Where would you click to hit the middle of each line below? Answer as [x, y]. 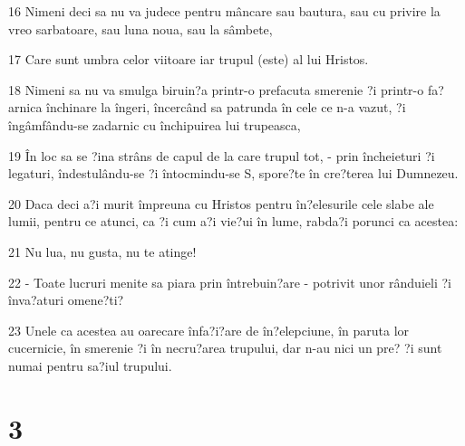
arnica [25, 107]
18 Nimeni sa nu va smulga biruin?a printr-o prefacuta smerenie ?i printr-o [216, 89]
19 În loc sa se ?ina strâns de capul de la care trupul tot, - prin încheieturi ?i [222, 155]
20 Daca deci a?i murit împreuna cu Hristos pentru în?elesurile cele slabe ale [221, 203]
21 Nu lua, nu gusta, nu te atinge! [102, 251]
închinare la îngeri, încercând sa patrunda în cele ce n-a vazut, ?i [226, 107]
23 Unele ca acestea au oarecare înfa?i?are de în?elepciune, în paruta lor [209, 330]
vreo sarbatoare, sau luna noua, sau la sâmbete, [140, 28]
